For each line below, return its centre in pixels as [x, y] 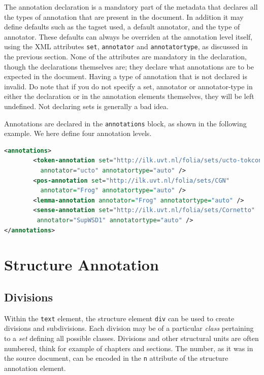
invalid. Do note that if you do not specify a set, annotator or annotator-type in [128, 86]
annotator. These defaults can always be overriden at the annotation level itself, [128, 36]
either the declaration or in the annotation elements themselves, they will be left [129, 96]
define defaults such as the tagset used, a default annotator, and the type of [122, 27]
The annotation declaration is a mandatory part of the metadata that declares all [131, 7]
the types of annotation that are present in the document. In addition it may [124, 16]
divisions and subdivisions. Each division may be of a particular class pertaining [129, 328]
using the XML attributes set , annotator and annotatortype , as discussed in [126, 46]
